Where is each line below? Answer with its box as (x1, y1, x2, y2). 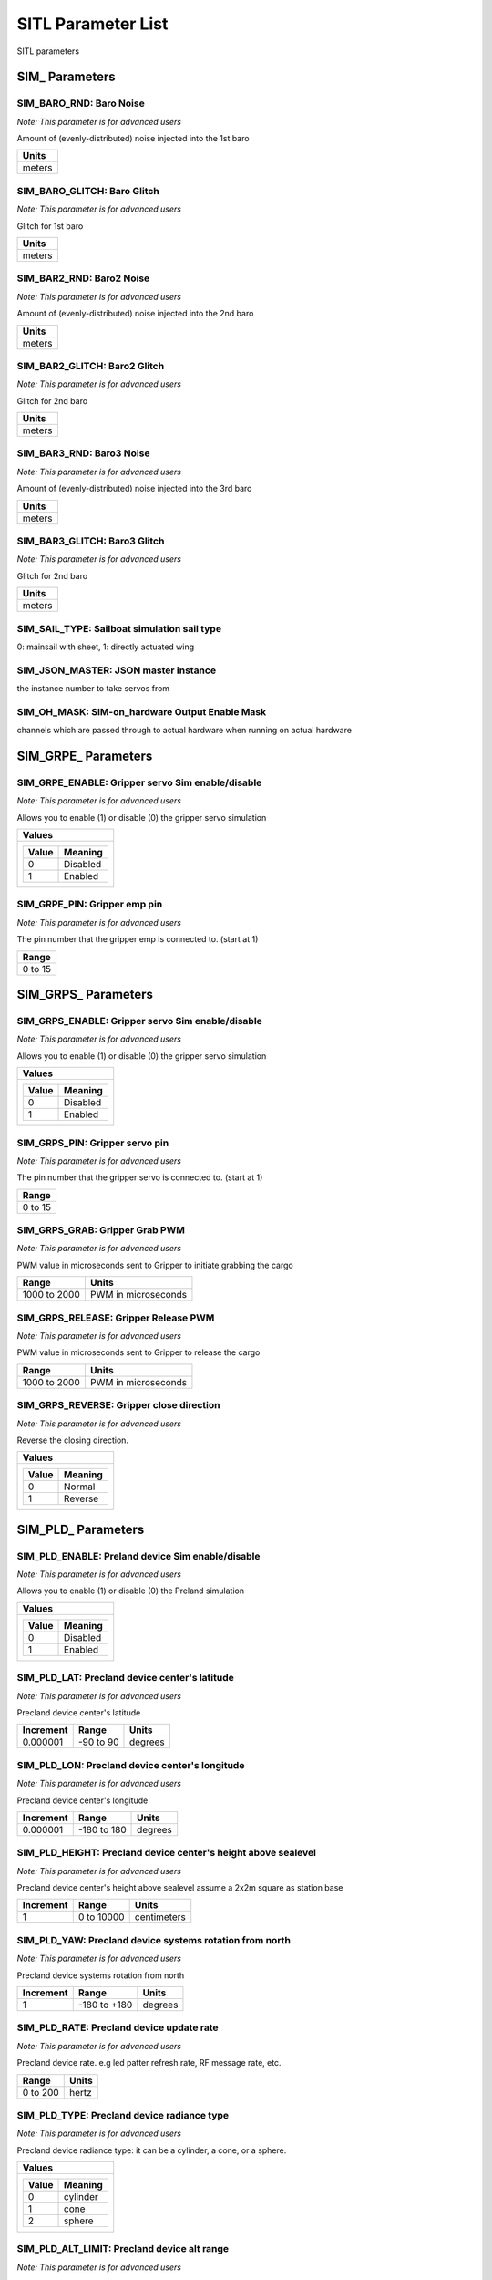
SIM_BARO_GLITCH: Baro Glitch (16, 184, 159, 197)
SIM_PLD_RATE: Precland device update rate (16, 2021, 219, 2034)
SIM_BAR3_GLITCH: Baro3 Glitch (16, 534, 165, 547)
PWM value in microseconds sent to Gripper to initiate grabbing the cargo (16, 1259, 293, 1270)
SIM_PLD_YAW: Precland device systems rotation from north (16, 1933, 292, 1946)
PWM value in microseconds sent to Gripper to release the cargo (16, 1347, 261, 1358)
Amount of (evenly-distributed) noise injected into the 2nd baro (16, 308, 254, 319)
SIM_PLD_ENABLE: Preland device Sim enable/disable (16, 1549, 261, 1562)
